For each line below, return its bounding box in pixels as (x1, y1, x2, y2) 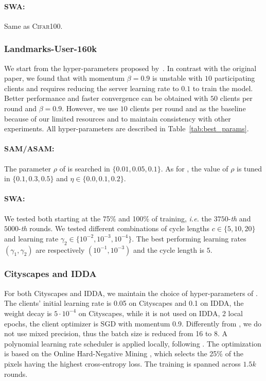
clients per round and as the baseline (130, 102, 246, 113)
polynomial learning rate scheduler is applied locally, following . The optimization (4, 338, 261, 349)
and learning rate (4, 233, 59, 244)
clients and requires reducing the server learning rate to (4, 82, 179, 93)
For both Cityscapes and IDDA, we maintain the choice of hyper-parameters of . (4, 287, 258, 298)
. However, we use (62, 102, 118, 113)
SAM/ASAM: (4, 143, 55, 154)
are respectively (36, 244, 85, 255)
